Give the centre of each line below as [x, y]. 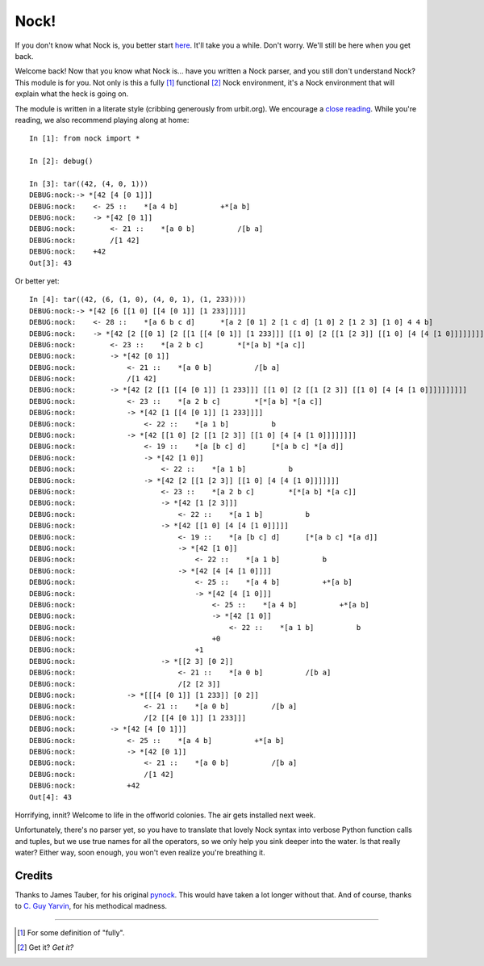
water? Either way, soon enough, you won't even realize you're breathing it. [140, 853]
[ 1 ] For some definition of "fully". [71, 932]
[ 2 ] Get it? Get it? [46, 947]
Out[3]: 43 [51, 263]
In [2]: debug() [61, 161]
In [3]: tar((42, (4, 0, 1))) [89, 183]
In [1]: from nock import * [85, 139]
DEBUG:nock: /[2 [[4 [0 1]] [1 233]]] [138, 718]
